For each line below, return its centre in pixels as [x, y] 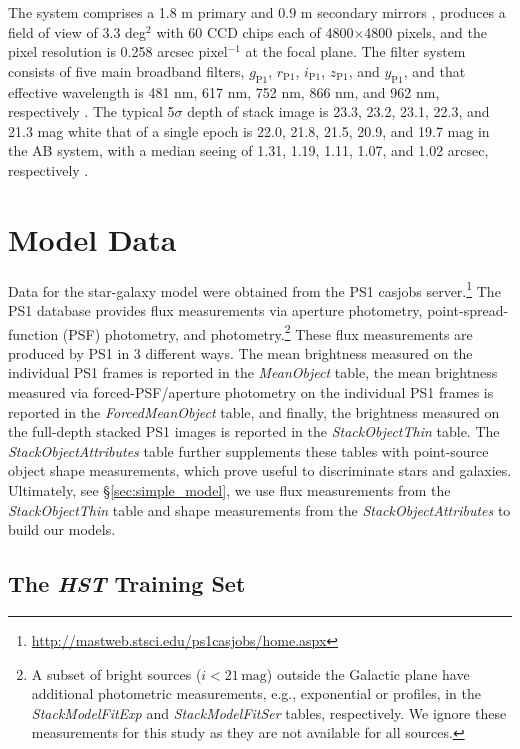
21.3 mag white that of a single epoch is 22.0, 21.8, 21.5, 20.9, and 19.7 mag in [249, 130]
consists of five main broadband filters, [126, 70]
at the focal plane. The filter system [355, 51]
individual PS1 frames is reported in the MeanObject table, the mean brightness [253, 372]
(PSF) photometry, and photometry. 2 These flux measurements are [267, 332]
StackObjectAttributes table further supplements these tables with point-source [248, 450]
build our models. [62, 529]
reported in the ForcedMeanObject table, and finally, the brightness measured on [254, 411]
